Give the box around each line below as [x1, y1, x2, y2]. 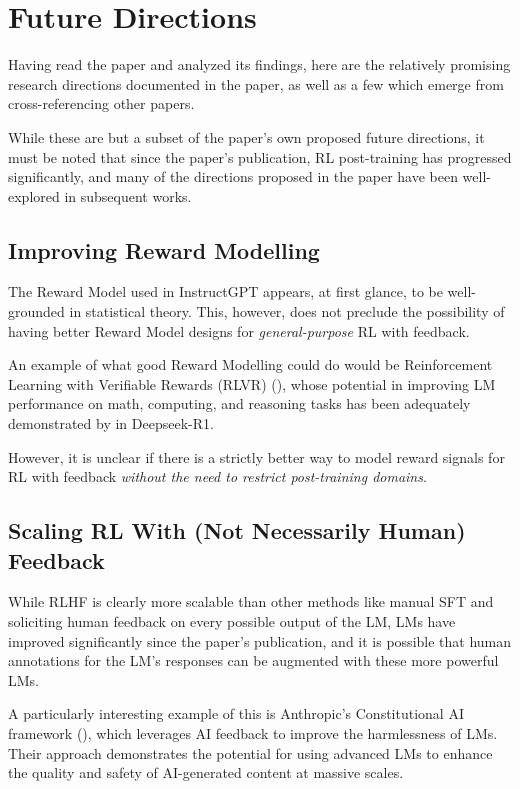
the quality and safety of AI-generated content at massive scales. [8, 762, 404, 783]
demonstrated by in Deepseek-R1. [8, 413, 214, 434]
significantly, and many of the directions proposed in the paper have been [8, 166, 458, 187]
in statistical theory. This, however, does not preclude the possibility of [69, 301, 505, 322]
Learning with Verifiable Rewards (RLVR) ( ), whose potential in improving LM [8, 373, 496, 394]
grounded [8, 301, 65, 322]
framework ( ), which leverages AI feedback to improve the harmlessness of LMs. [8, 722, 498, 743]
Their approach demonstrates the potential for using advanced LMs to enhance [8, 742, 493, 763]
